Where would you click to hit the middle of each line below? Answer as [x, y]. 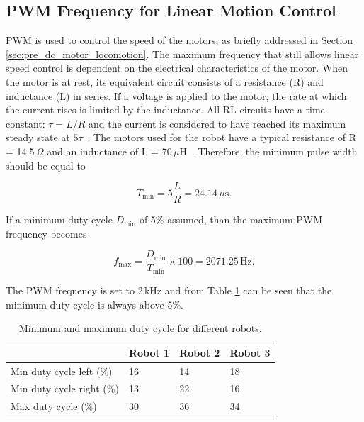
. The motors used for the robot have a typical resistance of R [222, 137]
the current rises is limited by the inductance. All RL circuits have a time [165, 110]
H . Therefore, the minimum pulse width [268, 151]
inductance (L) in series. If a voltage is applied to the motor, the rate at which [176, 95]
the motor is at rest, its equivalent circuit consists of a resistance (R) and [165, 81]
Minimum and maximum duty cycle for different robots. [140, 328]
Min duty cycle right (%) [65, 388]
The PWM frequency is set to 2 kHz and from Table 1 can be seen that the [169, 290]
